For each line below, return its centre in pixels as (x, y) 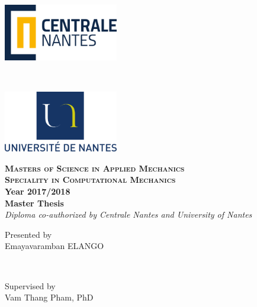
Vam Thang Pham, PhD (49, 297)
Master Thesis (34, 203)
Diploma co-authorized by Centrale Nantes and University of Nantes (128, 214)
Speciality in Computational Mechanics (90, 180)
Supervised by (30, 285)
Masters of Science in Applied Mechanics (95, 168)
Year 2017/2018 (38, 191)
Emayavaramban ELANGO (54, 246)
